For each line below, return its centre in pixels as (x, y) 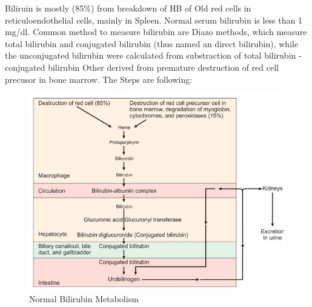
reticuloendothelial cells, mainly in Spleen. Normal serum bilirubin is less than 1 (154, 20)
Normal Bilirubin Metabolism (84, 298)
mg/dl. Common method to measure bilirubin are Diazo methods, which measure (156, 32)
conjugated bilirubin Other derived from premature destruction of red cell (142, 67)
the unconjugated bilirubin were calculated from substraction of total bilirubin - (153, 55)
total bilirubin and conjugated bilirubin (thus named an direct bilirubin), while (152, 43)
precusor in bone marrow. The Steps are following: (99, 79)
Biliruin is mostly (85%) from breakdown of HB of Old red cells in (128, 8)
